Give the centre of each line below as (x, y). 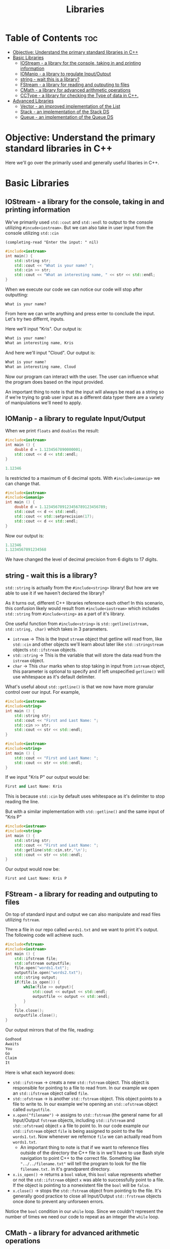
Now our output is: (25, 535)
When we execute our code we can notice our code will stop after (74, 289)
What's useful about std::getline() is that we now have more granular (79, 687)
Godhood (13, 1039)
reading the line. (22, 802)
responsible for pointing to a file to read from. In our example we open (86, 1088)
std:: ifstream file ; (36, 959)
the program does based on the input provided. (55, 382)
